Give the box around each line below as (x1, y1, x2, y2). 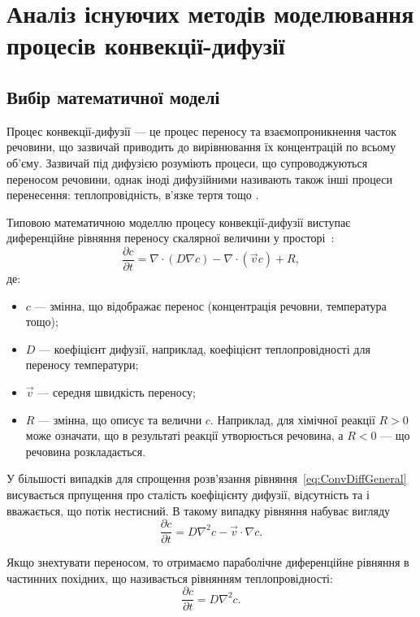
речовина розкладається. (25, 442, 146, 459)
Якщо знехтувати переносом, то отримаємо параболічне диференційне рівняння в (6, 554, 409, 571)
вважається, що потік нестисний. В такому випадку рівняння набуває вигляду (6, 502, 391, 519)
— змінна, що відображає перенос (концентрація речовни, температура (34, 297, 387, 314)
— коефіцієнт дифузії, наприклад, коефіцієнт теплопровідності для (39, 340, 370, 357)
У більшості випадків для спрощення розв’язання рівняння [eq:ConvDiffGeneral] (6, 470, 407, 487)
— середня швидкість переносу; (37, 383, 197, 400)
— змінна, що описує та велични (38, 411, 202, 428)
